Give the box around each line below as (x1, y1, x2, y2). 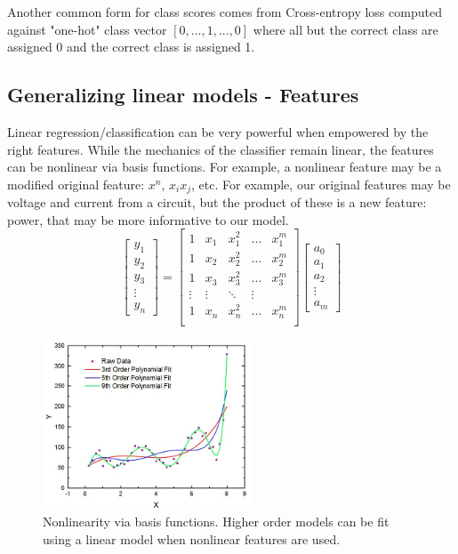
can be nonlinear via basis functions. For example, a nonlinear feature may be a (7, 157, 442, 176)
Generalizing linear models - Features (7, 81, 359, 108)
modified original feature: (7, 174, 145, 193)
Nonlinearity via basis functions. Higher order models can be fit (43, 512, 390, 531)
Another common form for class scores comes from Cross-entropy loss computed (7, 3, 442, 20)
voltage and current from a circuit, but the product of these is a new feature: (7, 193, 427, 212)
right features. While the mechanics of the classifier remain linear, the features (7, 140, 434, 158)
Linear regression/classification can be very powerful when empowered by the (7, 122, 429, 141)
